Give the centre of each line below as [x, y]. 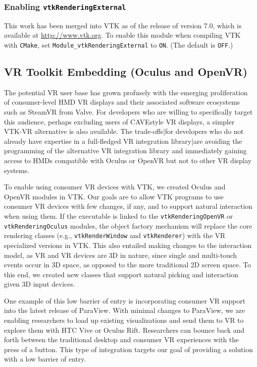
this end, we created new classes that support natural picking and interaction [121, 274]
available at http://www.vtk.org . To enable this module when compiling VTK [122, 35]
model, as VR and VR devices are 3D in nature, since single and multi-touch [121, 255]
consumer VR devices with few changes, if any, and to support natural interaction [128, 206]
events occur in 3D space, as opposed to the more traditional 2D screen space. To [128, 265]
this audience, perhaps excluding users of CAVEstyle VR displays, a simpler [119, 121]
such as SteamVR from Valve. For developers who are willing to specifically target [128, 112]
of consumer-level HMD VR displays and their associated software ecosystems [122, 102]
